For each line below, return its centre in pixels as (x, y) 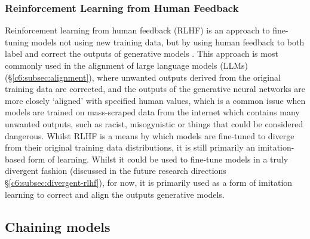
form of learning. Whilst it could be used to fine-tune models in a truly (158, 159)
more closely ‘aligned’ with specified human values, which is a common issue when (155, 100)
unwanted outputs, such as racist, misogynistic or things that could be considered (154, 123)
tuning (17, 42)
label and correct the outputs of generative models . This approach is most (142, 53)
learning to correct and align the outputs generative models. (115, 194)
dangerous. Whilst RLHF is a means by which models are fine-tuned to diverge (150, 135)
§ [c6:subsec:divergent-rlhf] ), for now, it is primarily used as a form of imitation (149, 182)
